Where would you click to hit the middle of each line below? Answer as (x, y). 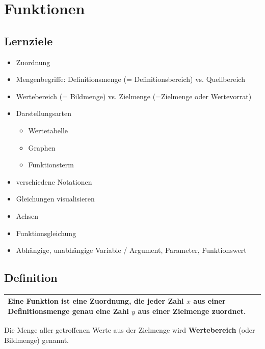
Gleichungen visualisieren (55, 199)
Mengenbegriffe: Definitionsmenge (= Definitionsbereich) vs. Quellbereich (130, 79)
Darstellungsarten (44, 113)
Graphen (42, 147)
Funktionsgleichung (46, 233)
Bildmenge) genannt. (36, 340)
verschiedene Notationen (54, 181)
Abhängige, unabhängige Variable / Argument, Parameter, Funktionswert (131, 250)
